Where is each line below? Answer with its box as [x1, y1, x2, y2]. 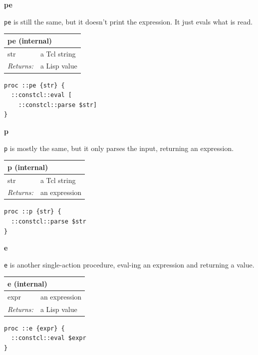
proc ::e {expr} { [4, 324, 65, 332]
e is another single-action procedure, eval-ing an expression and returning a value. [4, 259, 255, 269]
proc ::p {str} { [4, 208, 61, 215]
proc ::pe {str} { [4, 81, 65, 89]
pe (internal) [7, 35, 52, 45]
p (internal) [7, 161, 48, 172]
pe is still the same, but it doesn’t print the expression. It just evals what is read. [4, 16, 253, 26]
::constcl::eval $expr [11, 334, 86, 342]
